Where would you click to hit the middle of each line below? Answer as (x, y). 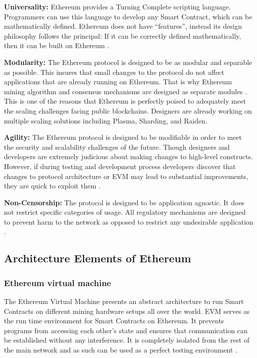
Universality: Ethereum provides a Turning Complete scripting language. (117, 6)
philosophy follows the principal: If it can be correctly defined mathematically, (123, 35)
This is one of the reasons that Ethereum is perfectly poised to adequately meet (125, 101)
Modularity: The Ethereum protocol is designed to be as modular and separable (128, 62)
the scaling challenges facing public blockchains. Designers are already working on (128, 110)
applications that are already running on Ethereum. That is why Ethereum (118, 82)
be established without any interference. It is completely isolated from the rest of (127, 340)
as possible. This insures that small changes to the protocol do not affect (114, 72)
